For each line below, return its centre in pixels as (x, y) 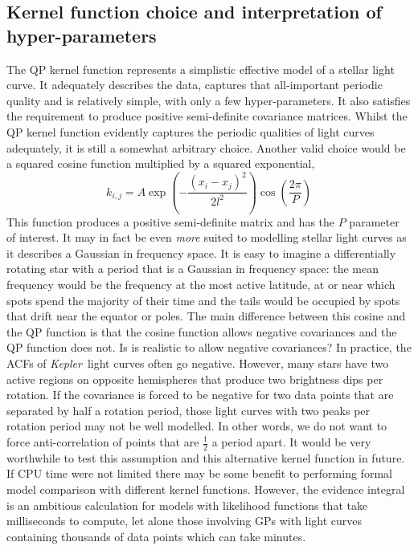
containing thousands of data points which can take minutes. (156, 536)
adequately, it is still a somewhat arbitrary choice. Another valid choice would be (206, 147)
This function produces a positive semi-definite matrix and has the (171, 221)
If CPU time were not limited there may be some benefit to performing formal (199, 473)
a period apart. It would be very (291, 442)
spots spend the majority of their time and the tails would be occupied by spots (203, 300)
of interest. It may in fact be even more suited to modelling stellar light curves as (207, 237)
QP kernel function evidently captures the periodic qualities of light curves (191, 131)
